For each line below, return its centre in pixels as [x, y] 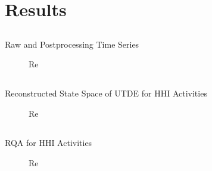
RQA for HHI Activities [49, 142]
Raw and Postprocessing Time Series [72, 44]
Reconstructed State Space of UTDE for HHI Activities [106, 93]
